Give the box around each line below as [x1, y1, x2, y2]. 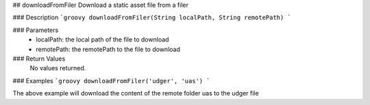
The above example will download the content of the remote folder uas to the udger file [12, 89, 260, 97]
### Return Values [12, 55, 66, 63]
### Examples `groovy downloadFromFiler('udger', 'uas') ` [12, 76, 210, 85]
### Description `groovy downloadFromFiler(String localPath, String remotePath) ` [12, 14, 291, 22]
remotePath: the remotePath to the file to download [36, 45, 181, 53]
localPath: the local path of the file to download [36, 35, 169, 44]
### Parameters [12, 26, 59, 34]
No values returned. [29, 64, 86, 72]
